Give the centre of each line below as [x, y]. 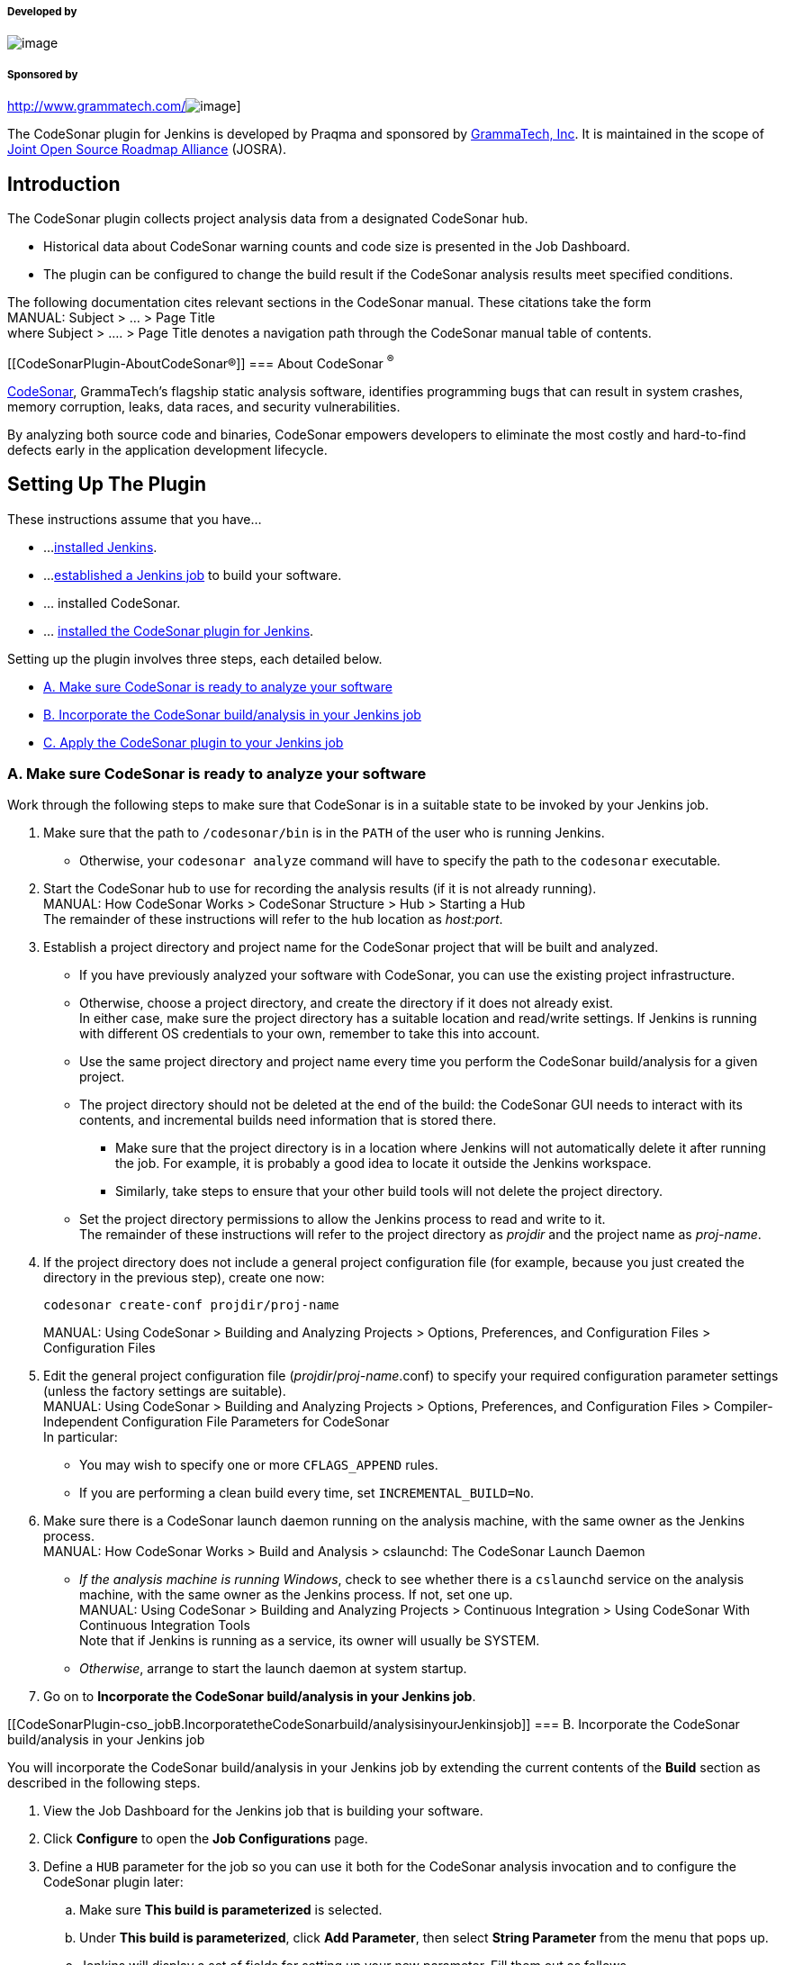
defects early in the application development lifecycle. [167, 449]
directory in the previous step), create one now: [184, 1278]
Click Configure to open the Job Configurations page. [206, 1839]
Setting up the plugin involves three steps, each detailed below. [195, 658]
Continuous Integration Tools [165, 1625]
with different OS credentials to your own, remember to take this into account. [310, 1034]
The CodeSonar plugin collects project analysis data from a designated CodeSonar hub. [268, 219]
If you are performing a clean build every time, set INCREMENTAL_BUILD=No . [307, 1493]
